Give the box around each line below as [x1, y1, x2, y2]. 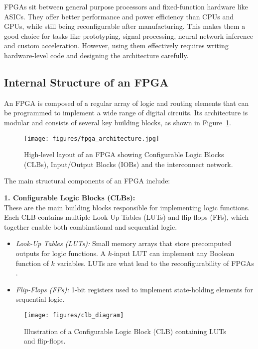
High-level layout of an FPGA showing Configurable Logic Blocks [24, 149, 224, 160]
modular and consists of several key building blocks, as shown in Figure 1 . [4, 117, 231, 127]
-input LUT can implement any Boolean [112, 248, 235, 258]
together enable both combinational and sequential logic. [4, 221, 177, 232]
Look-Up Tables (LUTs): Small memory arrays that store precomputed [15, 238, 232, 249]
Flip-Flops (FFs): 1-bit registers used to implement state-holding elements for [15, 284, 254, 294]
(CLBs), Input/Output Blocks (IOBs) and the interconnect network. [24, 159, 233, 169]
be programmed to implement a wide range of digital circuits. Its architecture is [4, 107, 248, 118]
